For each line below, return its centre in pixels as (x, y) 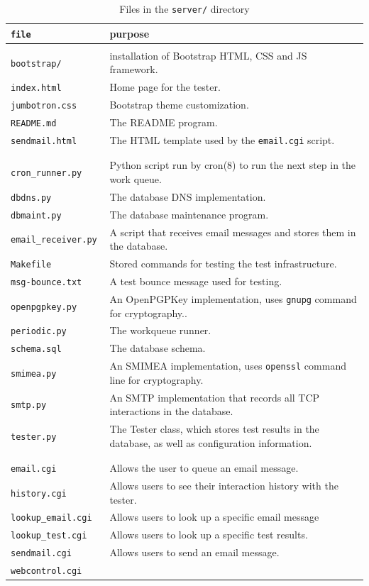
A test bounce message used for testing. (196, 281)
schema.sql (36, 349)
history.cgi (39, 493)
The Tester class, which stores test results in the (214, 429)
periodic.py (39, 332)
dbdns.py (31, 198)
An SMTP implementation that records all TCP (215, 397)
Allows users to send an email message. (194, 552)
